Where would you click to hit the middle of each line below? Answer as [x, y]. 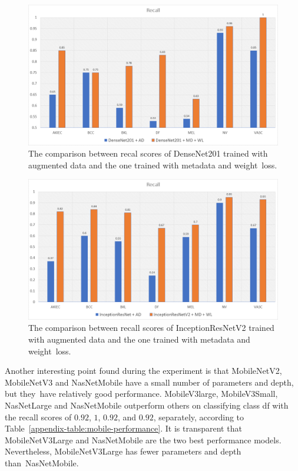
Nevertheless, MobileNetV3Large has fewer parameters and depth [123, 451]
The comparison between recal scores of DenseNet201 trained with [148, 153]
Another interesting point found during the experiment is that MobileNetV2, [143, 371]
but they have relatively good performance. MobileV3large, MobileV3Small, [141, 394]
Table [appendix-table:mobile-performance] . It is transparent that [123, 428]
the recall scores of [38, 417]
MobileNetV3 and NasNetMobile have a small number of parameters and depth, [149, 382]
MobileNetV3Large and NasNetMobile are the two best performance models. [143, 440]
